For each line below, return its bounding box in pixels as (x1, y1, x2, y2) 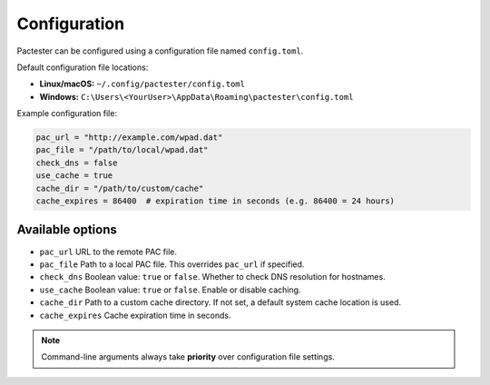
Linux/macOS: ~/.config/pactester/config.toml (39, 78, 245, 90)
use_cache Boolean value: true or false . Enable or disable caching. (39, 284, 301, 295)
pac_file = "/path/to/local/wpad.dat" (35, 145, 209, 155)
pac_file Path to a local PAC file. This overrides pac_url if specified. (39, 259, 305, 270)
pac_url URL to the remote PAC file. (39, 246, 177, 257)
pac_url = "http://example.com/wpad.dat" (35, 133, 223, 143)
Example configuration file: (16, 108, 118, 119)
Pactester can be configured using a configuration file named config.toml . (16, 45, 304, 56)
